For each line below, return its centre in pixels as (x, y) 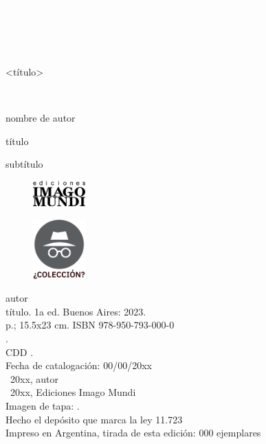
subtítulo (24, 164)
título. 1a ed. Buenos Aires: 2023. (76, 311)
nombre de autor (41, 117)
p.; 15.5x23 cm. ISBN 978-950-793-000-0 (90, 325)
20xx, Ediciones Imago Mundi (73, 392)
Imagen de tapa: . (43, 405)
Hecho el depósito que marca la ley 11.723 (94, 419)
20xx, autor (34, 378)
